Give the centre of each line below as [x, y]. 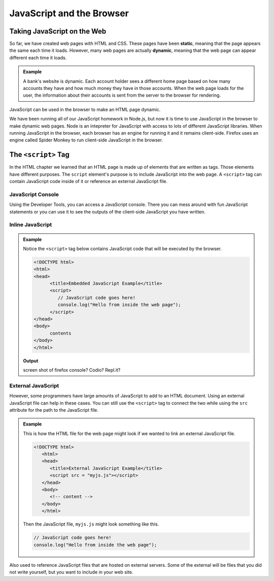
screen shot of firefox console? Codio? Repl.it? [72, 370]
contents [61, 333]
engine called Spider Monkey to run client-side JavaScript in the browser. [86, 140]
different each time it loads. [38, 57]
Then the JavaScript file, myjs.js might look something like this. [91, 524]
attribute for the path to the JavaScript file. [54, 410]
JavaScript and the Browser [69, 13]
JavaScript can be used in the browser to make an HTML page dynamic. [85, 109]
